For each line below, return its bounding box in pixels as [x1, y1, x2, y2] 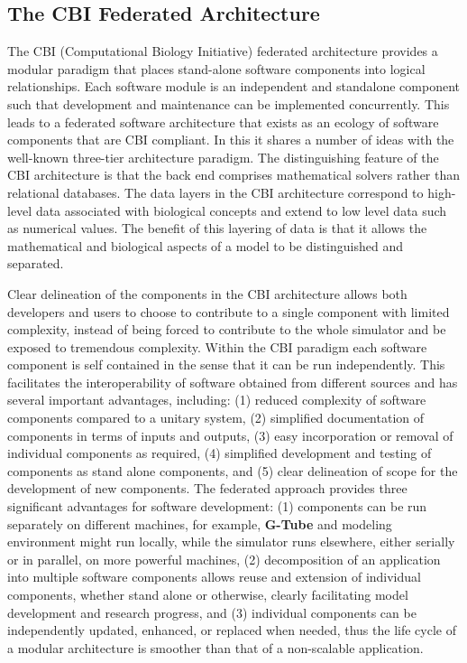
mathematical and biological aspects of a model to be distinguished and [7, 236, 403, 255]
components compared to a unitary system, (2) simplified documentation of [7, 408, 424, 427]
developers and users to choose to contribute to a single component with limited [7, 302, 450, 321]
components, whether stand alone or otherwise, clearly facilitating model [7, 585, 408, 604]
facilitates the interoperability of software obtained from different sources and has [7, 372, 458, 391]
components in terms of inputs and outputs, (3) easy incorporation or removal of [7, 425, 453, 444]
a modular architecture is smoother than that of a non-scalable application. [7, 638, 424, 657]
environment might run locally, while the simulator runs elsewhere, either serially [7, 532, 455, 551]
